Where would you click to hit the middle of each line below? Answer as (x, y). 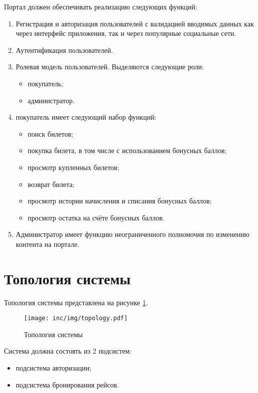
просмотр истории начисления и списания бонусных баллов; (120, 201)
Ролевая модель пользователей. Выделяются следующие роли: (110, 67)
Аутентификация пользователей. (64, 50)
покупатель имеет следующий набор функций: (86, 117)
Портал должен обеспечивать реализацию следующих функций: (101, 6)
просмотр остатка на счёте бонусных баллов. (96, 217)
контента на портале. (47, 244)
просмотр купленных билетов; (73, 167)
